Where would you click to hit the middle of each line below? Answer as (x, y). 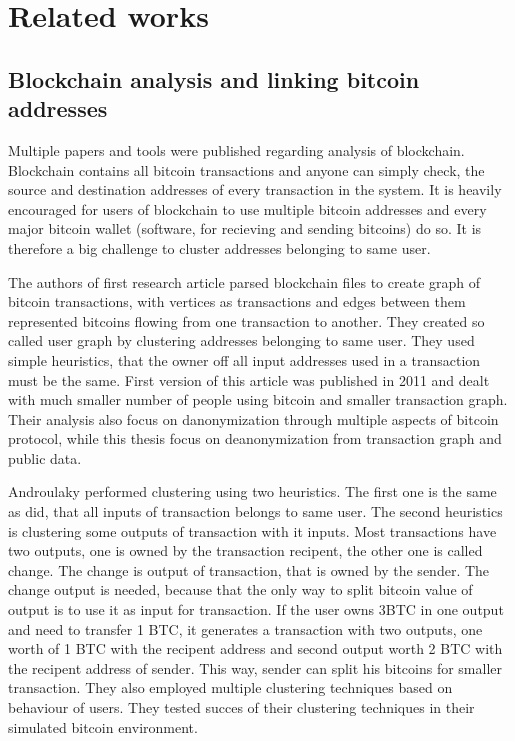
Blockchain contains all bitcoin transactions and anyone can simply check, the (246, 169)
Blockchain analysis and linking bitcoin (214, 78)
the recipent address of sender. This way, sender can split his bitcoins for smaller (255, 667)
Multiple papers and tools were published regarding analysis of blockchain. (236, 149)
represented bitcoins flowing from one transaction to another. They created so (246, 320)
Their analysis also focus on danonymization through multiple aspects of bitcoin (253, 418)
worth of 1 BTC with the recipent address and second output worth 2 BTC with (255, 648)
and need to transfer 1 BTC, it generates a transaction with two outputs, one (245, 628)
